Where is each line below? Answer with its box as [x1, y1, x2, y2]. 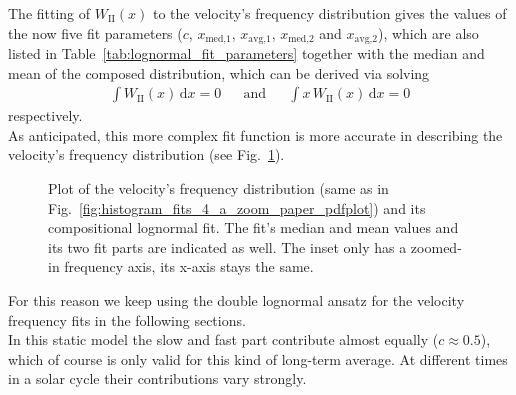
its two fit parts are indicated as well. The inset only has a [48, 236, 407, 257]
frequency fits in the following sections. [8, 309, 246, 330]
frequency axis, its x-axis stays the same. [64, 256, 314, 277]
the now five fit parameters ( [8, 22, 183, 43]
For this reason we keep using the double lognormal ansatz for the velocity [8, 290, 465, 311]
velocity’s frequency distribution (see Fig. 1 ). [8, 144, 285, 165]
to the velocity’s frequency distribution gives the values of [152, 3, 507, 23]
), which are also [377, 22, 479, 43]
